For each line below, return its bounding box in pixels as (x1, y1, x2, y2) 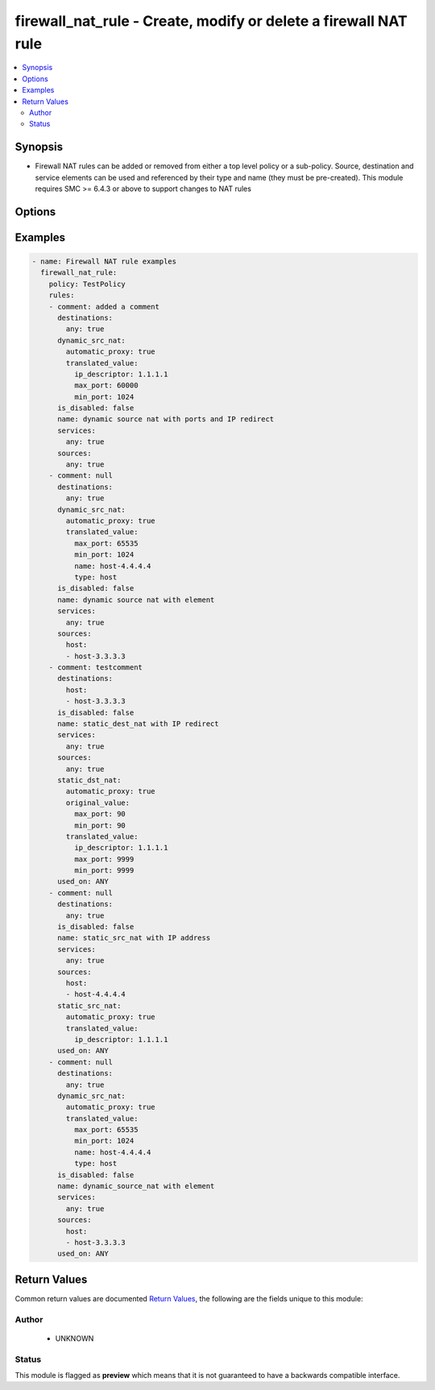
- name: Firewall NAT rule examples (31, 257, 177, 266)
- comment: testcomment (48, 663, 143, 672)
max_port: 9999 (73, 854, 135, 864)
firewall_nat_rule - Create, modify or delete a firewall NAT (14, 12, 408, 30)
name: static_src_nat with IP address (57, 933, 211, 943)
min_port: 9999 (73, 866, 135, 875)
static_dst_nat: (57, 775, 122, 785)
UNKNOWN (55, 1334, 94, 1343)
